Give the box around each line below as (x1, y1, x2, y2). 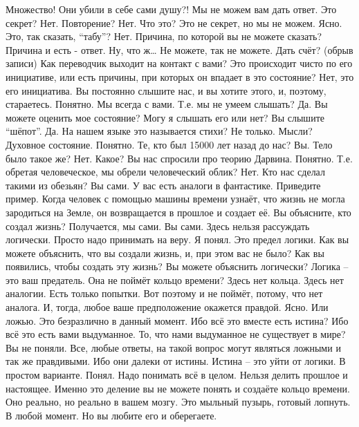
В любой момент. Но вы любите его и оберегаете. (6, 408, 217, 422)
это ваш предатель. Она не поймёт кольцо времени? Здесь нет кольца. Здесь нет (6, 272, 344, 287)
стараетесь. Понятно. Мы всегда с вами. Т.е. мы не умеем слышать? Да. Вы (6, 97, 328, 111)
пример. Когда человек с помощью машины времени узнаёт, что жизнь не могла (6, 191, 345, 206)
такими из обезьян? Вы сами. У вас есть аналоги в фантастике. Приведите (6, 178, 321, 192)
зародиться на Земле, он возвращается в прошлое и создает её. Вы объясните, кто (6, 205, 351, 219)
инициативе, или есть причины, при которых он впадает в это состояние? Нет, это (6, 69, 354, 84)
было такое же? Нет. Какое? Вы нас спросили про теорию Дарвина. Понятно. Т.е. (6, 151, 353, 165)
